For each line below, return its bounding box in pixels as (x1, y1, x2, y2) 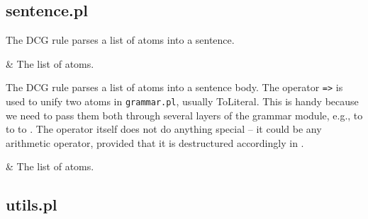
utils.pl (6, 194, 57, 215)
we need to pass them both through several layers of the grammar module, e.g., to (6, 107, 363, 122)
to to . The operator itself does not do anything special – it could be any (6, 122, 322, 136)
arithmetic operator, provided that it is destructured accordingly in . (6, 135, 304, 150)
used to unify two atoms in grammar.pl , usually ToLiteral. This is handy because (6, 94, 359, 109)
